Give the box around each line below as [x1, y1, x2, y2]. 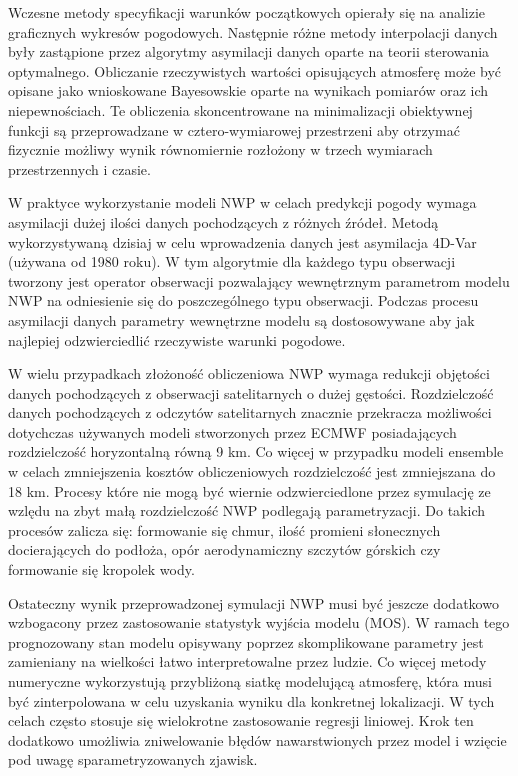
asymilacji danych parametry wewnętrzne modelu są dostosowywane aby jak [8, 309, 475, 330]
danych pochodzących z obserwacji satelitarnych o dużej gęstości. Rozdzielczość [8, 382, 494, 403]
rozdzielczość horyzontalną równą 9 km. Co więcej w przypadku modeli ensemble [8, 441, 504, 462]
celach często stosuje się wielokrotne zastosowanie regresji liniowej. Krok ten [8, 710, 474, 731]
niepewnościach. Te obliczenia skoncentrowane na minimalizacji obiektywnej [8, 99, 473, 120]
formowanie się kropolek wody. [8, 559, 195, 580]
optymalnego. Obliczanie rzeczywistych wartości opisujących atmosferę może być [8, 60, 502, 81]
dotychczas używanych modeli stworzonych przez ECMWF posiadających [8, 421, 457, 442]
